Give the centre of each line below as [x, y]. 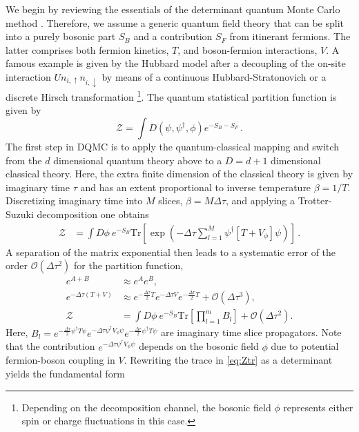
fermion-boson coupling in [60, 360]
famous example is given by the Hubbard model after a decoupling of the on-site [176, 63]
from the [24, 160]
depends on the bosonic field [199, 346]
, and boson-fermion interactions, [248, 49]
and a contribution [173, 36]
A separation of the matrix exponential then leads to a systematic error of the [171, 252]
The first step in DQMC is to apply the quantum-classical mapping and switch [172, 146]
